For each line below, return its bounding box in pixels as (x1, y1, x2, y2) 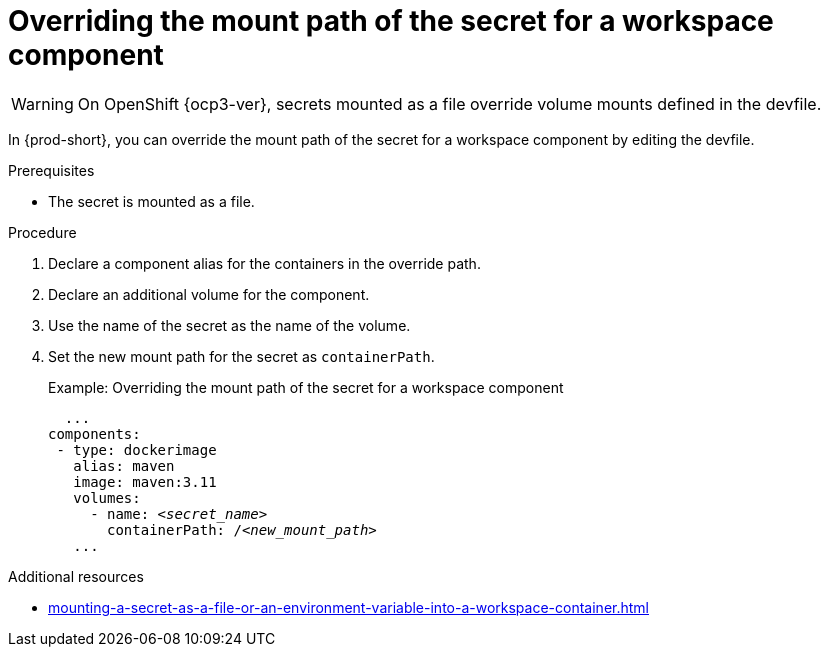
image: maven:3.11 (73, 473, 217, 490)
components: (48, 425, 141, 442)
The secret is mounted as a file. (48, 192, 255, 210)
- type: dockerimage (56, 441, 217, 458)
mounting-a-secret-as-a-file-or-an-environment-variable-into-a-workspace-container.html (48, 598, 649, 616)
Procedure (8, 223, 77, 241)
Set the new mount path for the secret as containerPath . (48, 347, 435, 365)
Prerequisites (8, 161, 95, 179)
